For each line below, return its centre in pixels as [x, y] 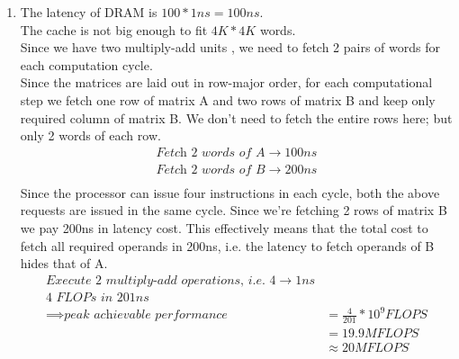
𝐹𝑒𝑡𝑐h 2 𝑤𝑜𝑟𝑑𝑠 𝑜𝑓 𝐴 [211, 153]
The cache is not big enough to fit [114, 29]
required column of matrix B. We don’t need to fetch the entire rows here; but [236, 117]
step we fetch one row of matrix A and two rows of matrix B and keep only [228, 99]
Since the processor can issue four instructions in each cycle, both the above [230, 192]
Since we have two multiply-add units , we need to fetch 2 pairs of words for [230, 47]
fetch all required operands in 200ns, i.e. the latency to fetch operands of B [227, 245]
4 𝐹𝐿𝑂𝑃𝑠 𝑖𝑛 [79, 297]
